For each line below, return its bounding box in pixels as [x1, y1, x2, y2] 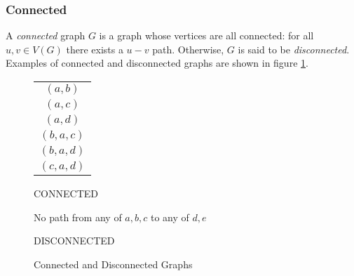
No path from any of [34, 209, 122, 224]
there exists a [66, 41, 123, 56]
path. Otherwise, [152, 41, 224, 56]
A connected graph [6, 28, 86, 43]
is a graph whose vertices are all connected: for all [99, 28, 314, 43]
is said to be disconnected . [238, 41, 350, 56]
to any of [150, 209, 189, 224]
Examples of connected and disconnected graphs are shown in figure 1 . [6, 55, 308, 70]
